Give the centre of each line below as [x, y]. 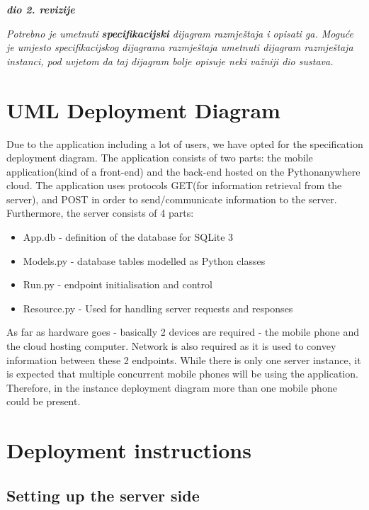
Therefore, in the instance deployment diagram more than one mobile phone [172, 387]
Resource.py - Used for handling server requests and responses [158, 308]
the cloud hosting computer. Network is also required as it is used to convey [171, 346]
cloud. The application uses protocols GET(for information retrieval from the [174, 185]
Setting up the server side [103, 495]
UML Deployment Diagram [143, 109]
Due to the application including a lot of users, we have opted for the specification [185, 143]
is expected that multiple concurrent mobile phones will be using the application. [182, 374]
